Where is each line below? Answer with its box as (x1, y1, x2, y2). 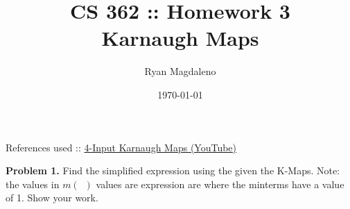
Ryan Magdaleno (144, 64, 216, 78)
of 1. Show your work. (6, 190, 98, 205)
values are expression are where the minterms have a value (96, 176, 344, 191)
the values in (6, 176, 60, 191)
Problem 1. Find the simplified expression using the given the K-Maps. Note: (6, 163, 340, 178)
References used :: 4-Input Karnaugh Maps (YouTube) (6, 140, 237, 154)
